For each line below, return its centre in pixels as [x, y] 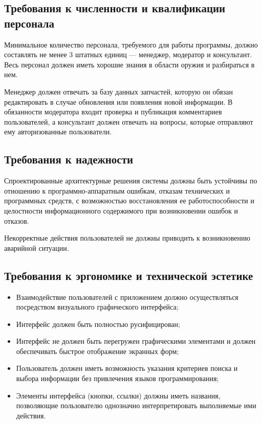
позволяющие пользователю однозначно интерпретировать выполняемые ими [136, 405]
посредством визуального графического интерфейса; [97, 307]
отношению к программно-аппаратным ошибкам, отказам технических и [117, 190]
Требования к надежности [69, 159]
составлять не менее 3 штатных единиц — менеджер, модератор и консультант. [128, 54]
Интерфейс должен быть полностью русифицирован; [98, 324]
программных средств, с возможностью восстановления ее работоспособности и [129, 201]
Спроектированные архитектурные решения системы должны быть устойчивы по [131, 181]
